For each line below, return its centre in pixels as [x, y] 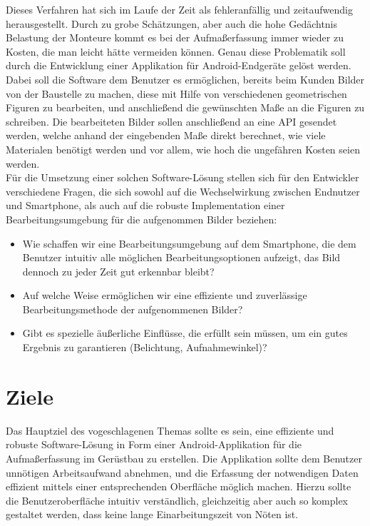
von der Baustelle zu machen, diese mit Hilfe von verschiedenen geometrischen [176, 93]
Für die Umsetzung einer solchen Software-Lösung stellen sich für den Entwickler [183, 177]
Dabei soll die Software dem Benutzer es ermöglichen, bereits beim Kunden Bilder [185, 79]
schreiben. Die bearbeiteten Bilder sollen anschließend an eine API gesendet [171, 121]
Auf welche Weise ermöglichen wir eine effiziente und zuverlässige [165, 295]
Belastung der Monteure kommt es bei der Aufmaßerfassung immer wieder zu [175, 37]
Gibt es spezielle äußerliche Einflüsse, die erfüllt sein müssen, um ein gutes [185, 333]
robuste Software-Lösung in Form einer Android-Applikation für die [154, 444]
